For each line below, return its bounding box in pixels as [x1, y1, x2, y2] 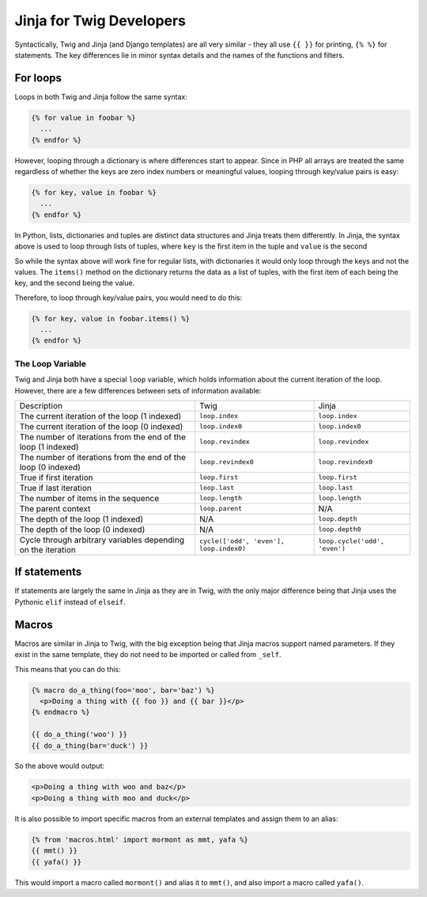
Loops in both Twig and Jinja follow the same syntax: [14, 92, 187, 101]
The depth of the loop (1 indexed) [19, 513, 144, 524]
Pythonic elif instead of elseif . [14, 597, 126, 606]
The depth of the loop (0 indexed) [19, 523, 145, 534]
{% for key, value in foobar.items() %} [31, 314, 190, 323]
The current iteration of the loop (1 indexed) [19, 410, 182, 421]
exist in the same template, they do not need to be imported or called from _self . [14, 650, 282, 659]
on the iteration [19, 544, 77, 555]
